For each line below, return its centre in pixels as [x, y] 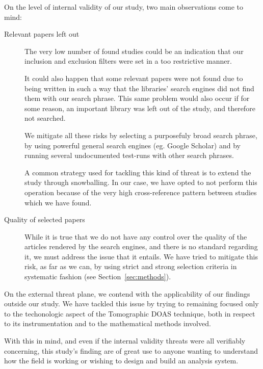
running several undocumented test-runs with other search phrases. [129, 155]
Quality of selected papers [45, 219]
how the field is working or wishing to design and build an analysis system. [121, 361]
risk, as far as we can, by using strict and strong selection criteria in [131, 266]
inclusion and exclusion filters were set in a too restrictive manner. [128, 61]
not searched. [45, 118]
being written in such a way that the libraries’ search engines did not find [139, 88]
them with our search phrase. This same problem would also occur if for [137, 98]
